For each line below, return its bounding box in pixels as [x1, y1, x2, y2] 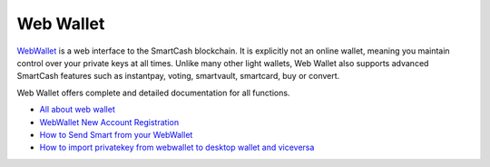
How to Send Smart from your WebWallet [39, 129, 193, 140]
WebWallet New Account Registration [39, 116, 180, 127]
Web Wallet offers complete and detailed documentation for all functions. [16, 87, 290, 98]
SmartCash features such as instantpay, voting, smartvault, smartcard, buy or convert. [16, 71, 340, 82]
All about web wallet [39, 104, 115, 115]
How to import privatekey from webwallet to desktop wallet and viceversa [39, 142, 315, 153]
